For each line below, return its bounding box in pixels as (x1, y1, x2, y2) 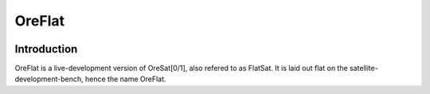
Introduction (14, 42, 78, 56)
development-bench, (14, 74, 84, 84)
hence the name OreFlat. (84, 74, 166, 84)
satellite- (349, 64, 378, 73)
